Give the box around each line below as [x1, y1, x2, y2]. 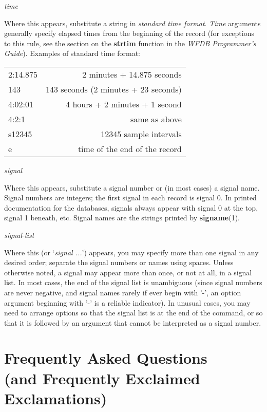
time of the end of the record [78, 142, 182, 155]
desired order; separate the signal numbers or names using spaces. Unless [4, 257, 234, 268]
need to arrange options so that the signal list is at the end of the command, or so [4, 307, 263, 318]
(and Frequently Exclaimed [4, 367, 200, 388]
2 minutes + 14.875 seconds [82, 68, 182, 80]
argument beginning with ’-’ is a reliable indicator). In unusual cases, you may [4, 297, 251, 308]
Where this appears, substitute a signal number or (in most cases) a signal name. [4, 182, 260, 193]
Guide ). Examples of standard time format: [4, 48, 140, 59]
